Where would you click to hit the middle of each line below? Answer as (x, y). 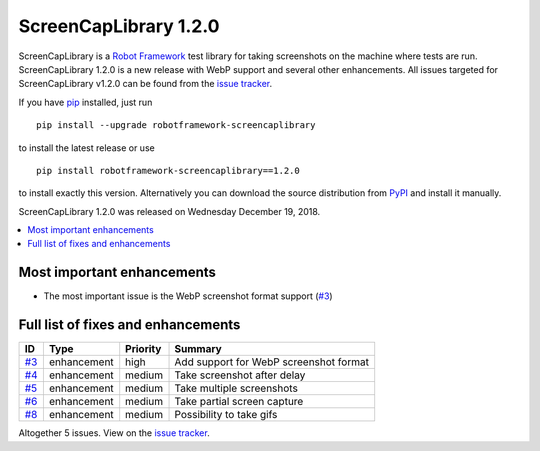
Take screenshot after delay (240, 375)
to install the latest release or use (86, 147)
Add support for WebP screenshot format (272, 362)
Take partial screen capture (239, 402)
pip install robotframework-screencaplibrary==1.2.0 (168, 170)
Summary (198, 349)
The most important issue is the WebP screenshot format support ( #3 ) (188, 296)
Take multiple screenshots (236, 388)
